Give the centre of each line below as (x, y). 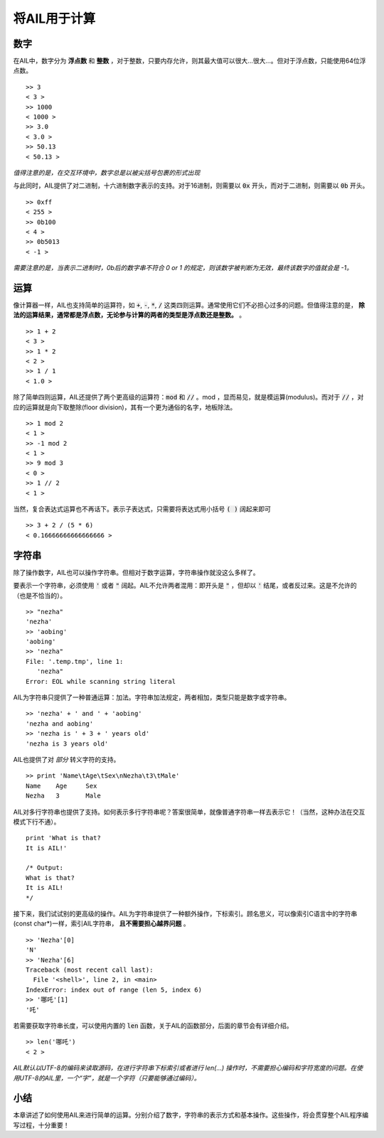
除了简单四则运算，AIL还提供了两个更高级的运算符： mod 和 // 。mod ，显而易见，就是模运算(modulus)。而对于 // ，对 (188, 397)
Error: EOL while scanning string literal (101, 681)
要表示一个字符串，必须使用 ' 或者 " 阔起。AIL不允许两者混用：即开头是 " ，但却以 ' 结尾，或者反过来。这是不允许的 (185, 586)
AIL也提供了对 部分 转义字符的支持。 (66, 759)
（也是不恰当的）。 (40, 595)
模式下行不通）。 (37, 822)
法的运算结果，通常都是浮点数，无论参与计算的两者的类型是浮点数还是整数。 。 (129, 315)
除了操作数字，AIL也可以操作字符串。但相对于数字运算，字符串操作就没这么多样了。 (136, 572)
